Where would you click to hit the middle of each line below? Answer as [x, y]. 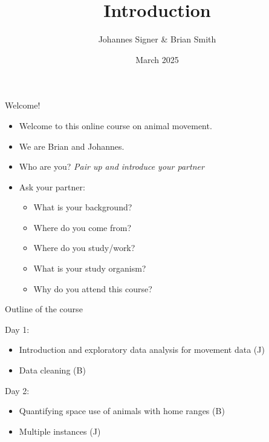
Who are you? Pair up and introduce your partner [112, 166]
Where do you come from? [83, 227]
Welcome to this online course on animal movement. [115, 125]
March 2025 [157, 59]
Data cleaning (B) [52, 370]
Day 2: [17, 390]
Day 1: [17, 329]
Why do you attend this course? [93, 288]
